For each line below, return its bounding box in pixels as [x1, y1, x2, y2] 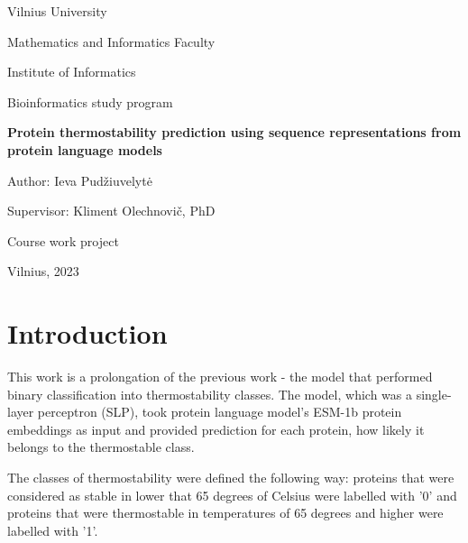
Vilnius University [7, 2, 107, 20]
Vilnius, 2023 [7, 262, 79, 281]
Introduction [7, 315, 168, 352]
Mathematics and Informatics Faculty [7, 32, 216, 51]
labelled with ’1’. [7, 520, 98, 539]
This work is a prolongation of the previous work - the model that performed [7, 367, 433, 386]
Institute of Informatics [7, 62, 136, 81]
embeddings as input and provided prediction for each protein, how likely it [7, 419, 425, 438]
